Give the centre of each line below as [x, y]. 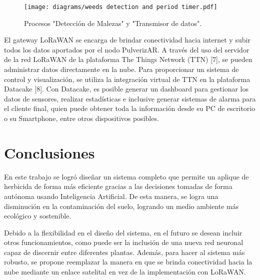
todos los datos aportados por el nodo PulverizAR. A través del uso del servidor [127, 49]
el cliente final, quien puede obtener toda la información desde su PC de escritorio [130, 108]
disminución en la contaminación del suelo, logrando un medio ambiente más [121, 206]
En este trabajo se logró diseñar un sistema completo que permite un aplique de [126, 176]
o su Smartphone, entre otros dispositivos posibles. [81, 118]
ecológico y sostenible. [38, 216]
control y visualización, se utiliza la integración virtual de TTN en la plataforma [127, 79]
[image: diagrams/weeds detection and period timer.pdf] [121, 7]
